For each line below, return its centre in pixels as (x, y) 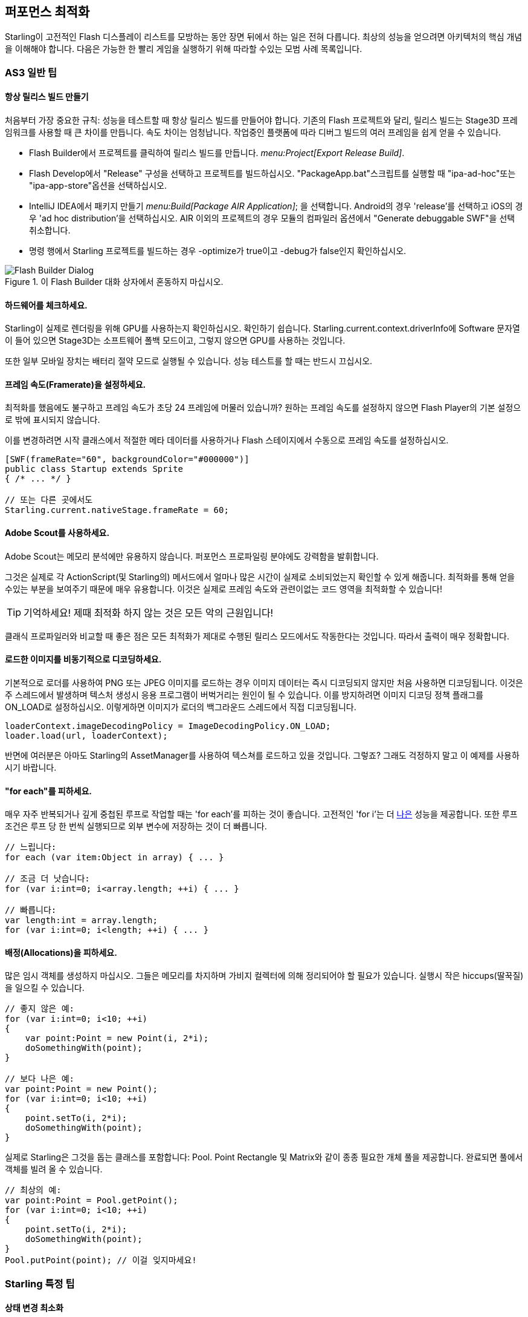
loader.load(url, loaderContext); (86, 735)
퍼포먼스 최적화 (47, 12)
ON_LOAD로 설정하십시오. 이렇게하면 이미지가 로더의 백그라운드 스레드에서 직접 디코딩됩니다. (181, 707)
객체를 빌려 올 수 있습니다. (54, 1169)
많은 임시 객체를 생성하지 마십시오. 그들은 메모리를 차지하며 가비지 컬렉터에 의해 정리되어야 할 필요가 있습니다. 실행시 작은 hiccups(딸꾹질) (264, 976)
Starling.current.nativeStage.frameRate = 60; (117, 510)
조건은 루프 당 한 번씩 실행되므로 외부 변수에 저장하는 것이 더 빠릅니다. (136, 826)
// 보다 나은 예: (40, 1079)
